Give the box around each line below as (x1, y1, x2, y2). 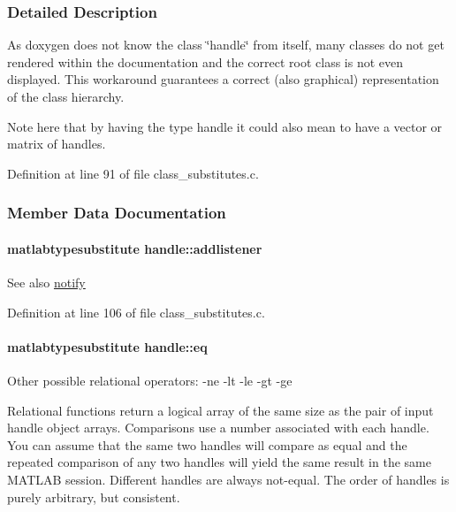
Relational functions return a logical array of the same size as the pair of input (7, 401, 434, 419)
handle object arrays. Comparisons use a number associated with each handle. (7, 418, 429, 437)
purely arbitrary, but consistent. (7, 487, 180, 506)
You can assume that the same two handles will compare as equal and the (7, 435, 407, 454)
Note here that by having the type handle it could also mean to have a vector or (7, 117, 443, 135)
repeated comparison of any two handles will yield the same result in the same (7, 453, 431, 471)
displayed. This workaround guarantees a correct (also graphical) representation (7, 70, 439, 88)
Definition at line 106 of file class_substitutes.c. (7, 302, 265, 321)
